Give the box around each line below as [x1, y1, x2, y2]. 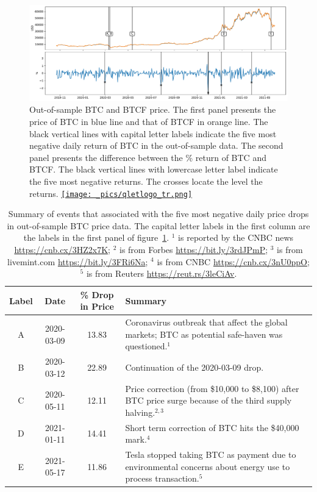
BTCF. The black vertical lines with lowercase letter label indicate [29, 163, 278, 176]
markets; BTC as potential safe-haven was [125, 327, 283, 340]
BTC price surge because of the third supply [125, 394, 292, 407]
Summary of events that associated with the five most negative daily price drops [8, 207, 309, 220]
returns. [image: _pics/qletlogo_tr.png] [29, 187, 193, 199]
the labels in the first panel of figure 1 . [23, 231, 169, 244]
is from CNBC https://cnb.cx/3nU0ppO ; [157, 255, 310, 268]
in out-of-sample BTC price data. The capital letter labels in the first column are [7, 219, 310, 232]
